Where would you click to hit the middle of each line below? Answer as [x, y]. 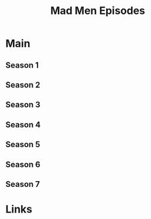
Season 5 [23, 145]
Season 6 [23, 164]
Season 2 [23, 85]
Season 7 [23, 184]
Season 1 [22, 65]
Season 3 [23, 105]
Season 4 [23, 125]
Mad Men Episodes [98, 11]
